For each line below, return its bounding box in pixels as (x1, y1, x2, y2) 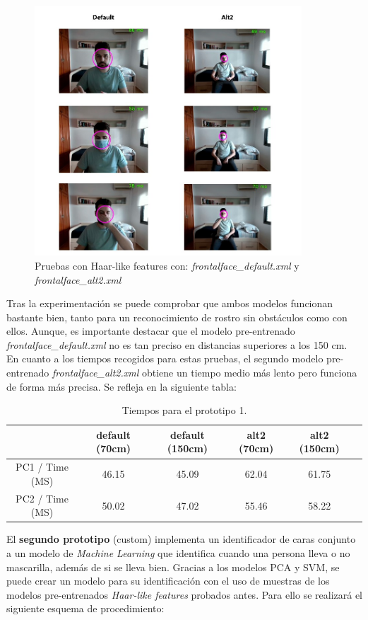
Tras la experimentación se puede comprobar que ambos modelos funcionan (6, 296, 333, 311)
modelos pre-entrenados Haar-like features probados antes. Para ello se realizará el (6, 587, 363, 602)
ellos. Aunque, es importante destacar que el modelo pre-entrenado (6, 323, 295, 338)
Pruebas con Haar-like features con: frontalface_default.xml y (35, 258, 299, 272)
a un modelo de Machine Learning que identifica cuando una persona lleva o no (6, 546, 350, 561)
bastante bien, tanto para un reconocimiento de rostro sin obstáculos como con (6, 309, 348, 324)
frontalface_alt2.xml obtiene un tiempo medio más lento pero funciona (52, 365, 357, 380)
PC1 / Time (16, 459, 69, 474)
